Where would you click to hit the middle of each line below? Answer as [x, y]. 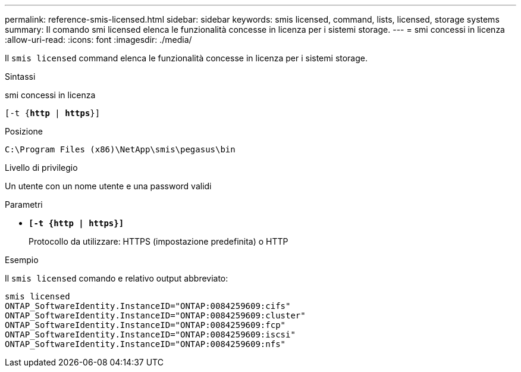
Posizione [24, 131]
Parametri [24, 204]
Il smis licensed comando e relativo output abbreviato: [117, 278]
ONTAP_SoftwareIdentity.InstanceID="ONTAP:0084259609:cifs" [148, 306]
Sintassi [20, 76]
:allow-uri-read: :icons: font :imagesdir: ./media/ [98, 40]
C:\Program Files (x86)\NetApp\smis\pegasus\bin [120, 149]
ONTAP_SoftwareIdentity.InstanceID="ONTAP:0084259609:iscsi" [150, 335]
